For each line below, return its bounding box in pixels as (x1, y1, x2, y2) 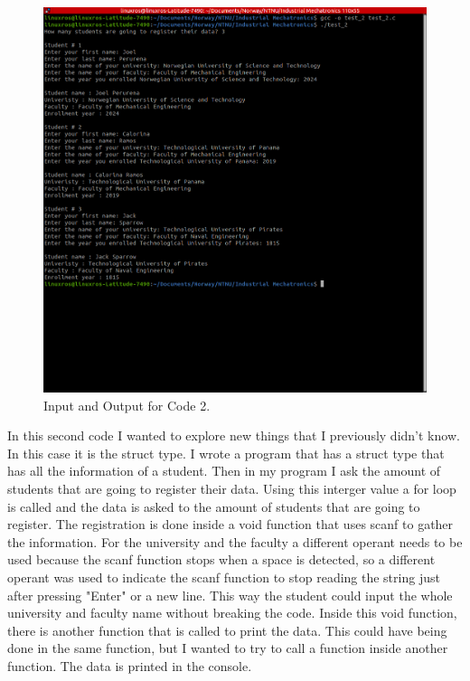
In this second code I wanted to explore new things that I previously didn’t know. (7, 426, 460, 445)
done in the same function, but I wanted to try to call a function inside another (7, 638, 448, 657)
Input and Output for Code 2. (43, 395, 211, 414)
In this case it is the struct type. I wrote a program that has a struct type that (7, 443, 445, 462)
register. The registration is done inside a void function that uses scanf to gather (7, 515, 454, 534)
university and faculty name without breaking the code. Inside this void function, (7, 603, 457, 622)
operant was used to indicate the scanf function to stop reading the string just (7, 568, 440, 587)
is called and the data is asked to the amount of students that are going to (7, 497, 420, 515)
